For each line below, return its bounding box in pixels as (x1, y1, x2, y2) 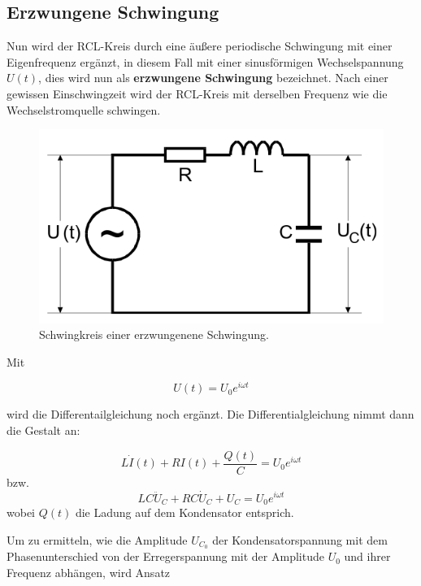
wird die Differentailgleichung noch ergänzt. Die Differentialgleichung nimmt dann (7, 406, 414, 423)
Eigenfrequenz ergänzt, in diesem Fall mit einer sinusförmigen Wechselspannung (7, 53, 404, 70)
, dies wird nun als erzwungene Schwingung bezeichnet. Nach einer (38, 69, 388, 86)
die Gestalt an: (7, 422, 80, 439)
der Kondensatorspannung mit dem (212, 531, 388, 548)
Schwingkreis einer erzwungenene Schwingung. (39, 326, 269, 343)
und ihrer (344, 548, 391, 565)
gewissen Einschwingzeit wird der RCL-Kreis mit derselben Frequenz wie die (7, 85, 388, 102)
